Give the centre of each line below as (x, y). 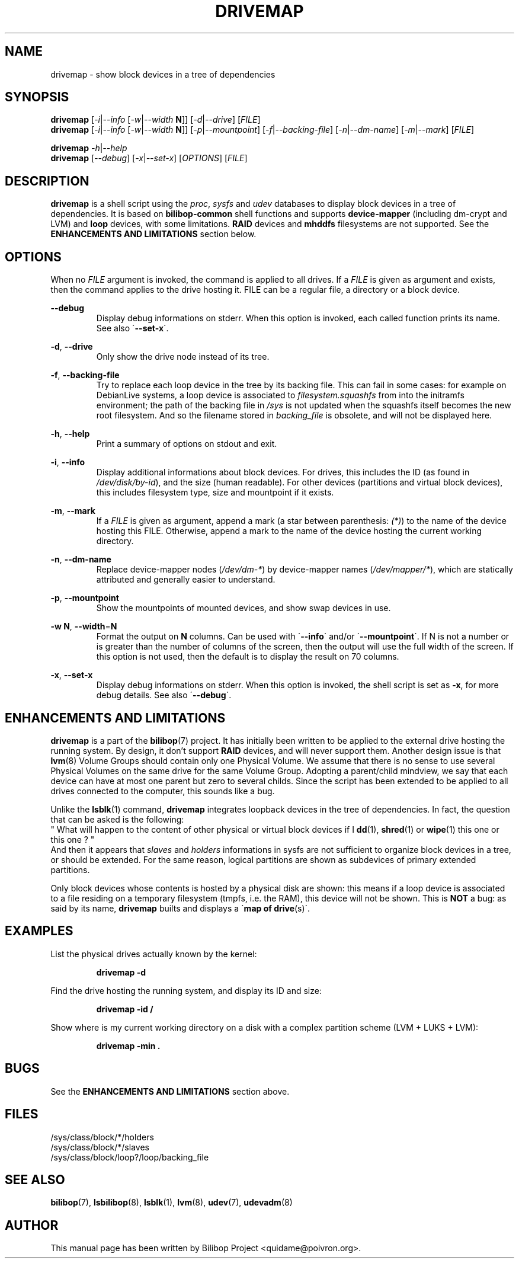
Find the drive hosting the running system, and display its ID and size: (186, 990)
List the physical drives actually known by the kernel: (154, 954)
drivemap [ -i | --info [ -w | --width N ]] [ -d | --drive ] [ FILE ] (156, 120)
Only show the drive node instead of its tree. (183, 357)
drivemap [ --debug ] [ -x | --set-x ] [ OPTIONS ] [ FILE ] (149, 158)
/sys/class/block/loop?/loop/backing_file (130, 1157)
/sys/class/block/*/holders (102, 1137)
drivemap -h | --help (89, 148)
